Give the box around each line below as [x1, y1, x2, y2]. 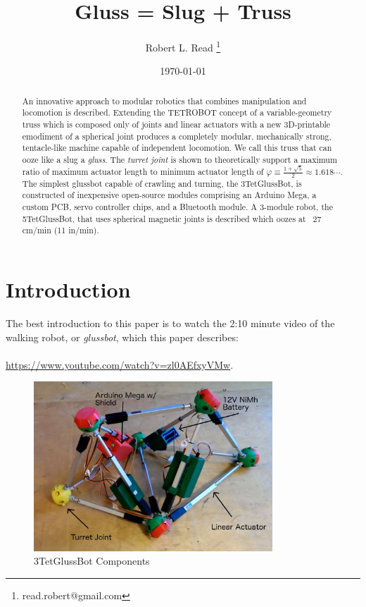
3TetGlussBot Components [34, 553, 150, 568]
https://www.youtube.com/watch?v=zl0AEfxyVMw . [6, 357, 234, 372]
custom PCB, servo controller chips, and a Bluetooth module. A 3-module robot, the [22, 201, 333, 213]
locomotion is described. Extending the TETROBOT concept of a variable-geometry [22, 106, 332, 118]
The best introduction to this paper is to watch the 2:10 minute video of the [6, 316, 335, 331]
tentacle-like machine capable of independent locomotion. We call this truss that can [22, 142, 332, 154]
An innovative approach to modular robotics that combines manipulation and [22, 94, 307, 106]
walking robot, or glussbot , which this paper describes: [6, 329, 239, 344]
